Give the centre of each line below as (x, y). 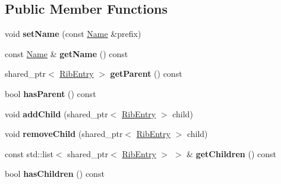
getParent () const (146, 74)
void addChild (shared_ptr (56, 113)
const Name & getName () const (67, 53)
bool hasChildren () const (55, 174)
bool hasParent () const (50, 93)
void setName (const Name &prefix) (73, 34)
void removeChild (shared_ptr (64, 134)
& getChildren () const (231, 153)
